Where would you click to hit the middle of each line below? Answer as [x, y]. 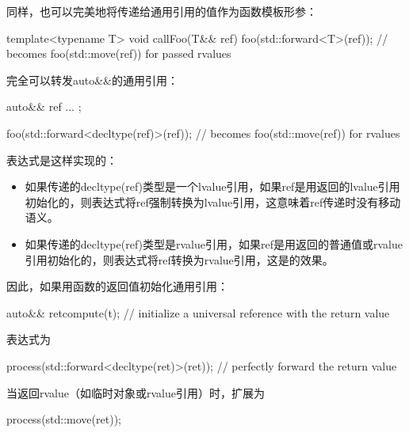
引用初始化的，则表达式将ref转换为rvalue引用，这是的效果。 [179, 259]
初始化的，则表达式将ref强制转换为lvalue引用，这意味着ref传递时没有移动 [213, 201]
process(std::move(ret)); [64, 419]
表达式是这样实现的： [62, 160]
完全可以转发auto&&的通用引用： [93, 80]
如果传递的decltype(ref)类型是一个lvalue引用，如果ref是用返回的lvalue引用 [212, 186]
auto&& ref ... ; [44, 106]
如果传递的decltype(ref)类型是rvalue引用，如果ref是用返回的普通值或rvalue [214, 243]
